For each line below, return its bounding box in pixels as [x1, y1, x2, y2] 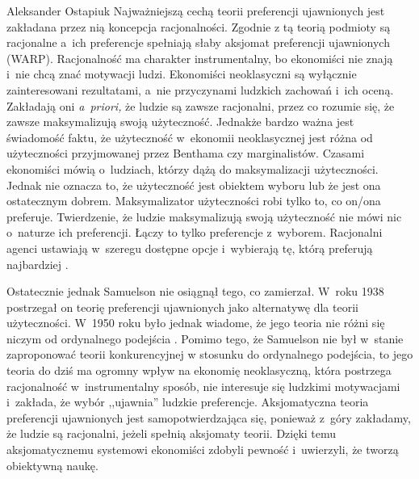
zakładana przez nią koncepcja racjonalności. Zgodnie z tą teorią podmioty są [6, 18, 391, 35]
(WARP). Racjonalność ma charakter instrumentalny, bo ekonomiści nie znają [6, 49, 393, 66]
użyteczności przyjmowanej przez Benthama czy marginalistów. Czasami [6, 145, 365, 162]
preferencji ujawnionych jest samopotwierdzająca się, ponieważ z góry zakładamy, [6, 409, 411, 426]
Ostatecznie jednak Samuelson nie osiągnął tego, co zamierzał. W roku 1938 [6, 283, 384, 300]
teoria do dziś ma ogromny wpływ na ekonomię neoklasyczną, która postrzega [6, 362, 392, 379]
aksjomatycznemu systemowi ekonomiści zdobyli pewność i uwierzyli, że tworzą [6, 441, 399, 458]
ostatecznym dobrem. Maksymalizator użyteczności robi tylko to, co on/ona [6, 192, 381, 209]
